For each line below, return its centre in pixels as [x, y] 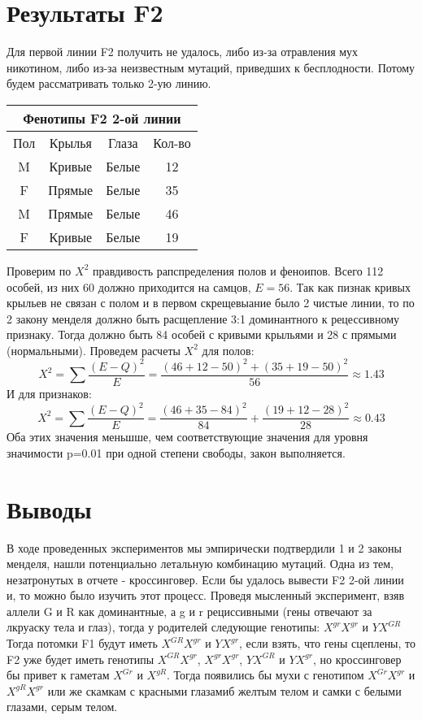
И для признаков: [49, 394]
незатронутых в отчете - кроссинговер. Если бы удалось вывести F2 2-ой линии [205, 579]
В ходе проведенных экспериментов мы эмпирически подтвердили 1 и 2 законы [204, 547]
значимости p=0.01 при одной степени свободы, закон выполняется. [176, 452]
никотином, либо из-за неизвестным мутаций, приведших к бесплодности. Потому [211, 67]
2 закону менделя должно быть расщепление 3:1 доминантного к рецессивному [203, 318]
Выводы [49, 508]
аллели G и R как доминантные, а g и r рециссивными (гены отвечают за [189, 611]
